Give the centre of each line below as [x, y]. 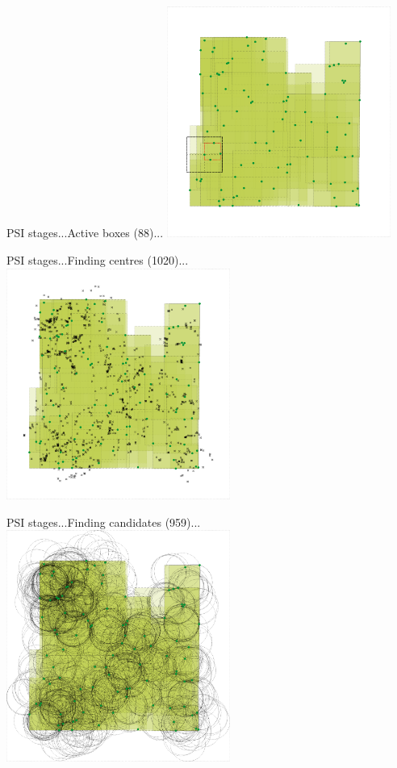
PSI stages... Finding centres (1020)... [98, 260]
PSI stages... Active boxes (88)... [85, 233]
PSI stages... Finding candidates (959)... [104, 522]
